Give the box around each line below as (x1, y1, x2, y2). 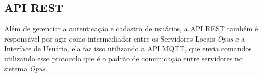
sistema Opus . (4, 63, 47, 73)
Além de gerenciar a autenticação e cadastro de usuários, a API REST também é (4, 23, 258, 34)
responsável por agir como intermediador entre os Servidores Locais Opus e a (4, 33, 245, 44)
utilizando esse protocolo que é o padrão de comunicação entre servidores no (4, 53, 243, 63)
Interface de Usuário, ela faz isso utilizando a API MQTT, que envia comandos (4, 43, 252, 54)
